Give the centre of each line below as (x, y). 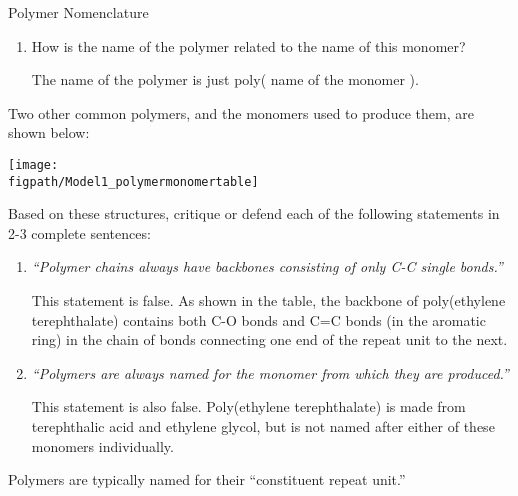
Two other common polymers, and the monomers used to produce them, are (241, 112)
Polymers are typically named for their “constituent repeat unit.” (207, 479)
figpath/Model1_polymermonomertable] (133, 181)
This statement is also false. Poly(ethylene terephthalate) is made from (248, 406)
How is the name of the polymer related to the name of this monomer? (248, 45)
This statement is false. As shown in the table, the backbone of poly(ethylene (268, 300)
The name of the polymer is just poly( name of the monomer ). (225, 79)
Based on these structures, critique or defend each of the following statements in (254, 213)
